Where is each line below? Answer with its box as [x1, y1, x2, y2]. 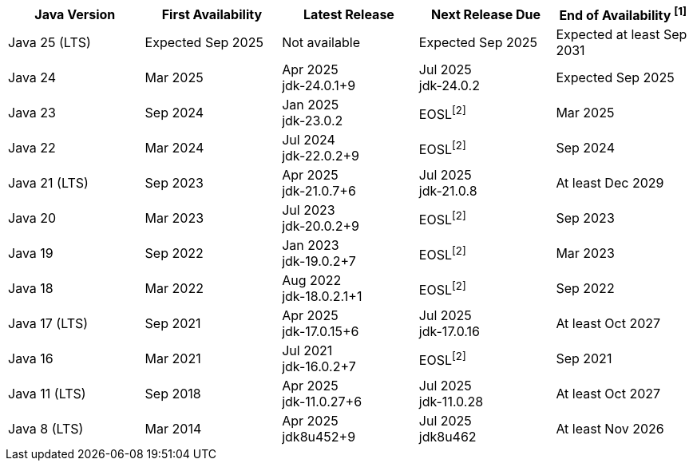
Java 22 [8, 140, 56, 156]
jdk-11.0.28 [418, 394, 484, 410]
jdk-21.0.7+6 [282, 183, 356, 200]
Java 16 [8, 350, 53, 367]
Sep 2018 [145, 386, 201, 402]
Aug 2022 [282, 272, 342, 289]
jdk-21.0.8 [418, 183, 477, 200]
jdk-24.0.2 [418, 77, 480, 94]
